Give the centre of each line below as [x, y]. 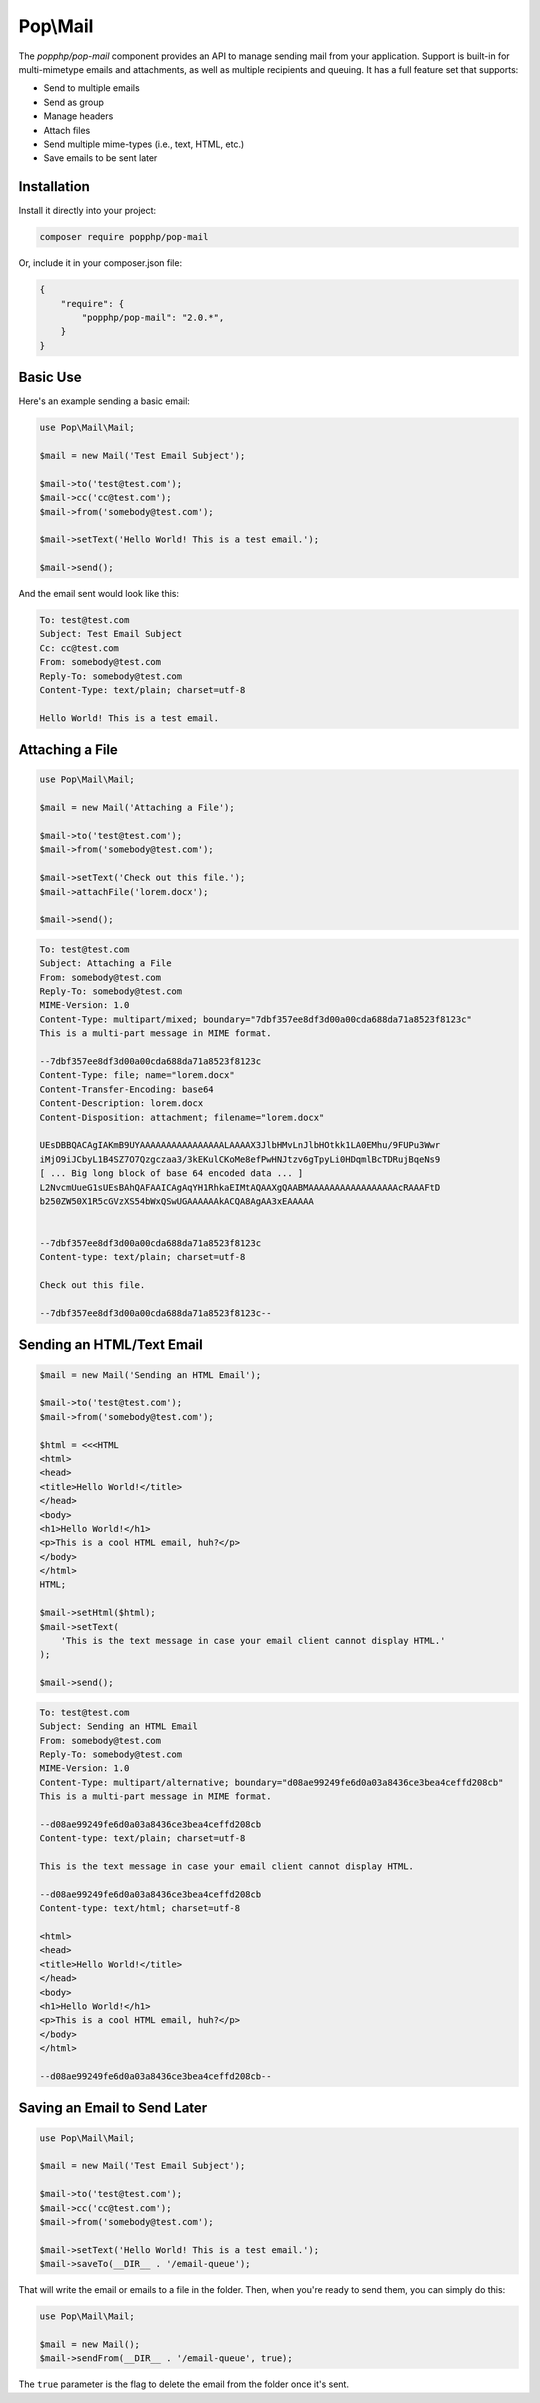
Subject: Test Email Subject [111, 634]
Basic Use [50, 377]
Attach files [67, 130]
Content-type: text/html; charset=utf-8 [139, 1908]
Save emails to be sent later [100, 158]
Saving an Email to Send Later [113, 2108]
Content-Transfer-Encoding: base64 [126, 1089]
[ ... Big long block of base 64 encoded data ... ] [171, 1173]
